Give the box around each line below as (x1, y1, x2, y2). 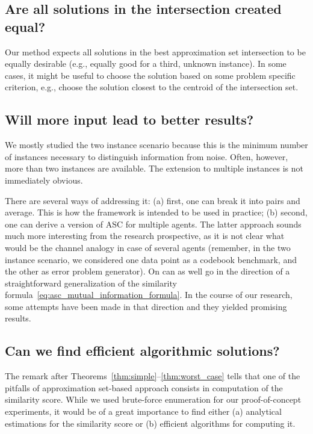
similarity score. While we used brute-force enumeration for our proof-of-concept (5, 393, 302, 406)
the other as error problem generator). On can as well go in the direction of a (5, 265, 290, 277)
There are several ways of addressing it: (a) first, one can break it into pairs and (5, 194, 300, 206)
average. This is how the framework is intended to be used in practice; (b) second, (5, 206, 308, 219)
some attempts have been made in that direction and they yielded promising (5, 300, 287, 312)
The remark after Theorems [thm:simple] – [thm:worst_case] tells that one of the (5, 370, 300, 382)
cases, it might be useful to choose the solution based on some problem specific (5, 69, 296, 81)
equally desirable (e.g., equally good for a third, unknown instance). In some (5, 57, 287, 70)
